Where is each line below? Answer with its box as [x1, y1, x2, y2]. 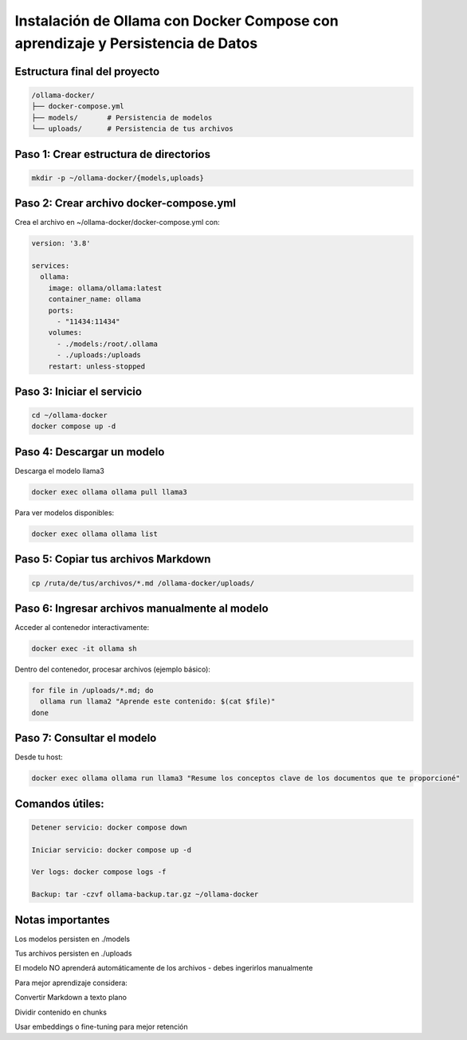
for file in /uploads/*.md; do [31, 686, 155, 695]
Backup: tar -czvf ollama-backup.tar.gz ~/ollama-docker [31, 890, 259, 899]
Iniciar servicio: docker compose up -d [31, 845, 191, 854]
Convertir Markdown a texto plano [14, 993, 128, 1003]
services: [31, 261, 70, 270]
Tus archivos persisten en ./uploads [14, 949, 132, 959]
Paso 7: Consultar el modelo [14, 731, 157, 745]
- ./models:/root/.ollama [57, 339, 159, 349]
